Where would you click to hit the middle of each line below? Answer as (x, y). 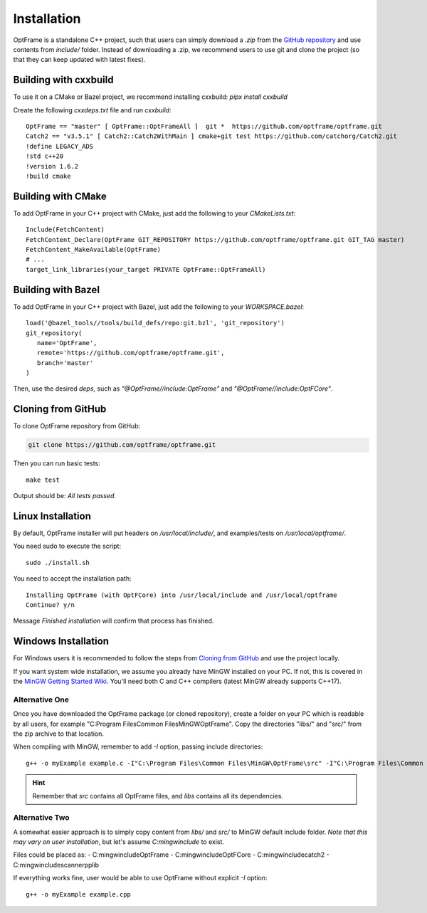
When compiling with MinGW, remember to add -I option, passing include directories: (138, 746)
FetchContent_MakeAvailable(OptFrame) (94, 250)
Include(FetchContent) (65, 230)
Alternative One (41, 700)
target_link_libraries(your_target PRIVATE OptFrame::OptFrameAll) (146, 269)
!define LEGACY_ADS (60, 146)
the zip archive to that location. (59, 734)
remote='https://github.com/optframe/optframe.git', (131, 353)
